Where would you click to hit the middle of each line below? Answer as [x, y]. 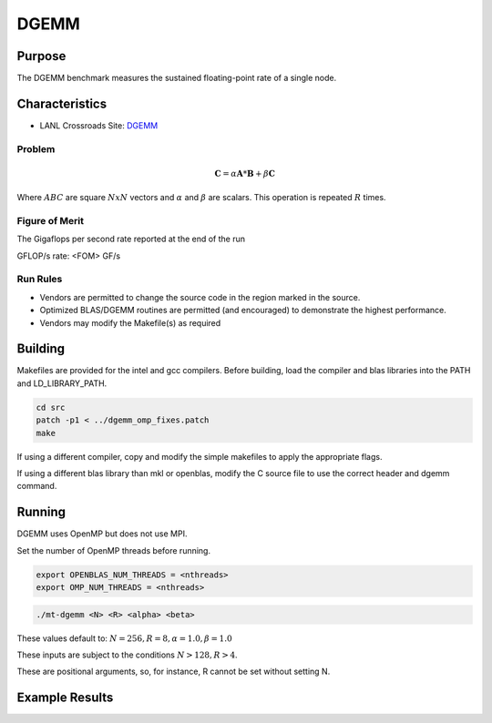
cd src [51, 407]
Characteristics [62, 103]
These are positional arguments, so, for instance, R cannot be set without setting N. [174, 672]
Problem [36, 148]
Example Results [65, 698]
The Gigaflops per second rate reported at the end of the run [131, 239]
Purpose [41, 56]
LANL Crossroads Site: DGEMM [99, 125]
